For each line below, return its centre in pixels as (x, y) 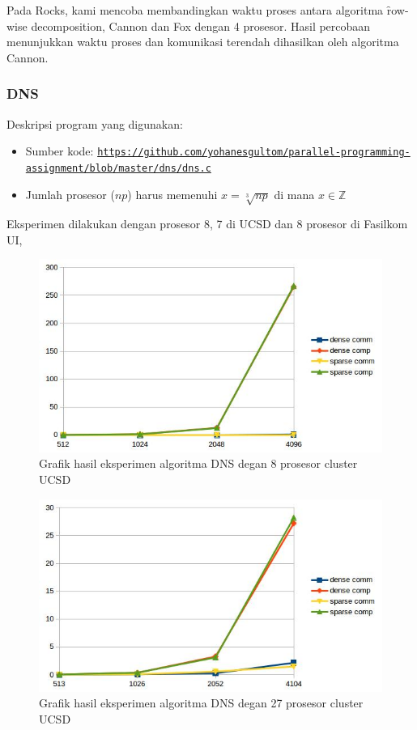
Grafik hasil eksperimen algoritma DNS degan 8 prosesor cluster (198, 463)
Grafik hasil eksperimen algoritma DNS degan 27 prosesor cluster (201, 703)
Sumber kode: (60, 151)
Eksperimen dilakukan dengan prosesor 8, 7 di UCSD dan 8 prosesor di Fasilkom (207, 224)
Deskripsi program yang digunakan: (95, 123)
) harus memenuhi (172, 194)
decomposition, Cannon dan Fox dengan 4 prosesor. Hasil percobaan (201, 25)
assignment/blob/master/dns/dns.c (118, 168)
